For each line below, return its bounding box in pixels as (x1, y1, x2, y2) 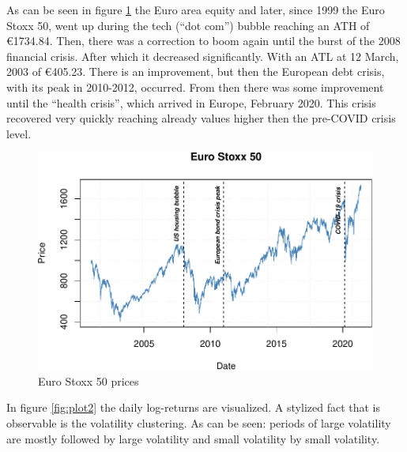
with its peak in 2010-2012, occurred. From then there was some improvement (6, 78, 384, 95)
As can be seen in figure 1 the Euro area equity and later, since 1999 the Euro (6, 2, 385, 17)
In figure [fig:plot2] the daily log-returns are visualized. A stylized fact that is (6, 399, 381, 416)
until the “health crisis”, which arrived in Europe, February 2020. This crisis (6, 94, 376, 111)
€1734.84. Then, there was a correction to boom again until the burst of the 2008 (6, 32, 401, 49)
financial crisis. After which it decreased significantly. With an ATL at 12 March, (6, 47, 399, 64)
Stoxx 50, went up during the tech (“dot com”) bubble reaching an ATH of (6, 17, 370, 33)
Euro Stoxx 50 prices (38, 372, 139, 389)
